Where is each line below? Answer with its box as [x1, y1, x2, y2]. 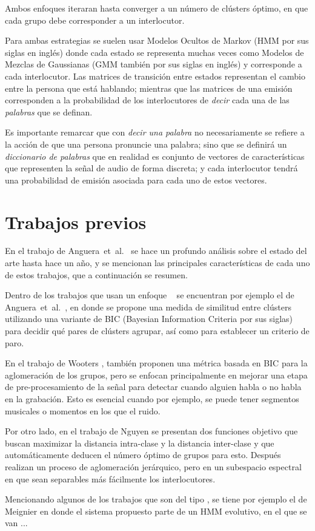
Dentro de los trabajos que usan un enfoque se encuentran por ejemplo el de [5, 289, 294, 301]
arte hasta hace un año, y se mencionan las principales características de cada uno [5, 256, 310, 269]
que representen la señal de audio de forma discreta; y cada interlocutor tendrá [5, 162, 298, 174]
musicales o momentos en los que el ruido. [5, 404, 161, 417]
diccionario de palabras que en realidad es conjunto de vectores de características [5, 149, 305, 162]
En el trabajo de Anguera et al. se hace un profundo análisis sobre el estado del [5, 244, 307, 257]
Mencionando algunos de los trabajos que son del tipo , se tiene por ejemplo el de [5, 493, 307, 505]
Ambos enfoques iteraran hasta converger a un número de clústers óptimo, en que [5, 2, 308, 14]
